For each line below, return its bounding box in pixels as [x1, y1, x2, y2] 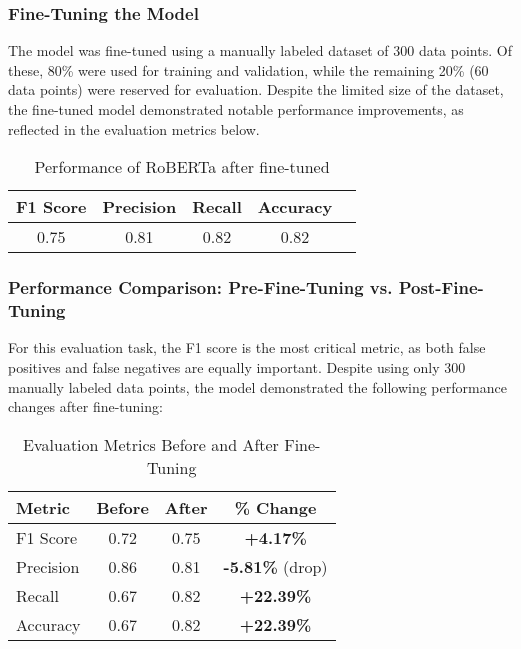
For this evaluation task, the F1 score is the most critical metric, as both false [8, 337, 486, 358]
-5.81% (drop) [223, 554, 328, 578]
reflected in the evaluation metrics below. [8, 118, 260, 139]
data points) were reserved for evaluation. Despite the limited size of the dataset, [8, 79, 504, 100]
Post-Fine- [398, 275, 484, 300]
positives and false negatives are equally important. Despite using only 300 [8, 356, 466, 377]
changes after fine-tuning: [8, 396, 163, 417]
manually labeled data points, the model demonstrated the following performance [8, 376, 507, 397]
